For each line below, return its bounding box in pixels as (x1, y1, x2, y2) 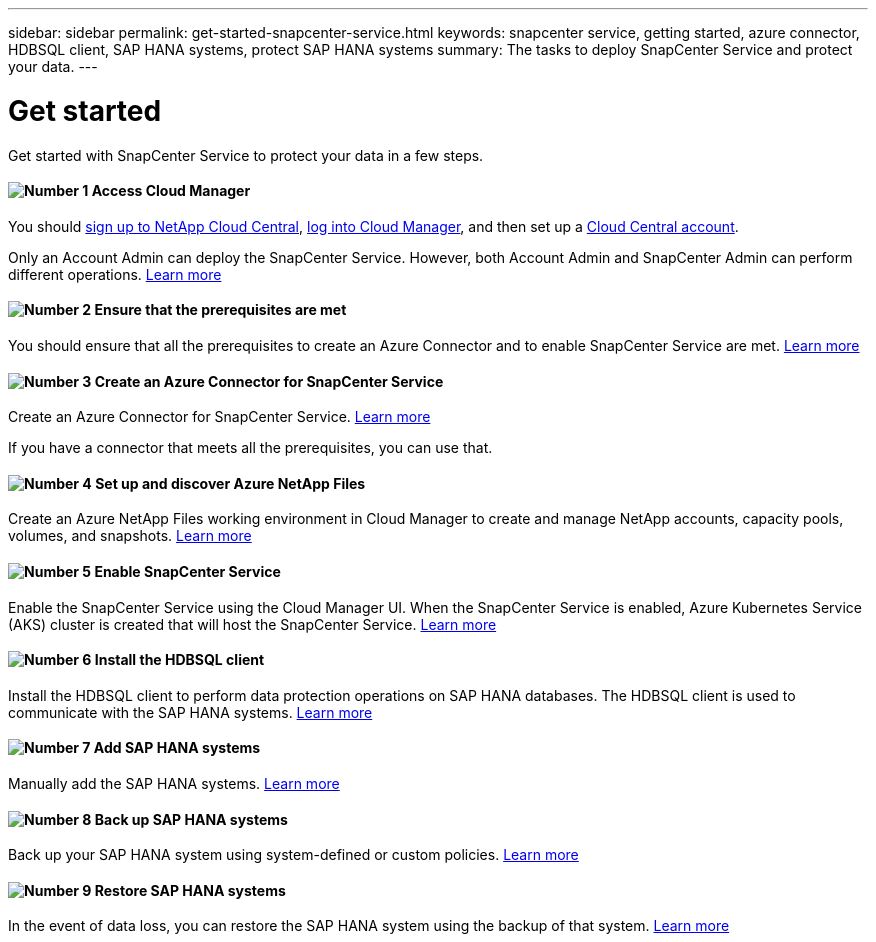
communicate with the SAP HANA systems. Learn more (8, 703, 373, 721)
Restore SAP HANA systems (94, 881, 286, 899)
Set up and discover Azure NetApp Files (95, 474, 366, 492)
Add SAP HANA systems (93, 739, 261, 757)
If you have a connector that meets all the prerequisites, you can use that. (8, 439, 493, 457)
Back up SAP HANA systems (94, 810, 288, 828)
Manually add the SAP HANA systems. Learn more (8, 775, 340, 793)
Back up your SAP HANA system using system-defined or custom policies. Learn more (8, 846, 579, 864)
